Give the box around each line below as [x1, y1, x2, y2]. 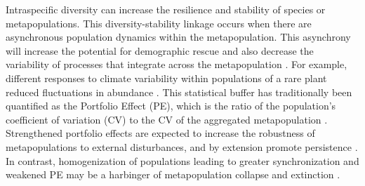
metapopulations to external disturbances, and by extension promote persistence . [6, 139, 358, 154]
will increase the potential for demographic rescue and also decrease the [6, 43, 314, 58]
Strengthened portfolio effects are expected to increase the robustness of [6, 126, 315, 140]
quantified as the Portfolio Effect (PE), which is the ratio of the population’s [6, 98, 336, 113]
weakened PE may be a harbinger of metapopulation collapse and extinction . [6, 167, 340, 182]
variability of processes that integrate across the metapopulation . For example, [6, 57, 347, 72]
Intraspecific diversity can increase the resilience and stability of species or [6, 2, 326, 16]
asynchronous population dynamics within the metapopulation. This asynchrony [6, 29, 351, 44]
